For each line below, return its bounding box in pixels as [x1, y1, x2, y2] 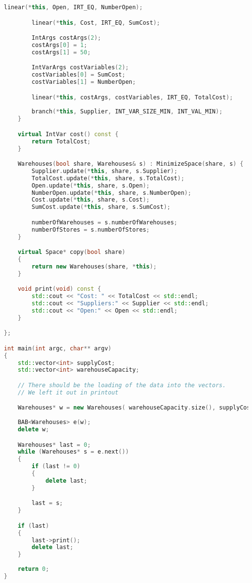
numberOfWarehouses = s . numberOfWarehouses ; [31, 219, 177, 226]
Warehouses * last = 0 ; [17, 441, 91, 448]
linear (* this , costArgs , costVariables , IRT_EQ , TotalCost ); [31, 94, 233, 101]
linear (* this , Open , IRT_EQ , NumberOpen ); [4, 4, 143, 11]
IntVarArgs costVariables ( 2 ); [31, 64, 129, 71]
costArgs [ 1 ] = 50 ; [31, 48, 91, 56]
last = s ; [31, 500, 63, 507]
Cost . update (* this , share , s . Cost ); [31, 196, 150, 204]
